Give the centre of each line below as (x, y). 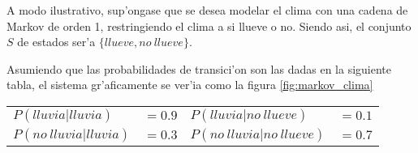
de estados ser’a (56, 42)
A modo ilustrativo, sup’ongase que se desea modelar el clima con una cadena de (207, 10)
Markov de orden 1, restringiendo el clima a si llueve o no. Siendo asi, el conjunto (209, 25)
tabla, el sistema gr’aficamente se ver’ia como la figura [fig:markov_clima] (190, 85)
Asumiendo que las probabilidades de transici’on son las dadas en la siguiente (199, 68)
